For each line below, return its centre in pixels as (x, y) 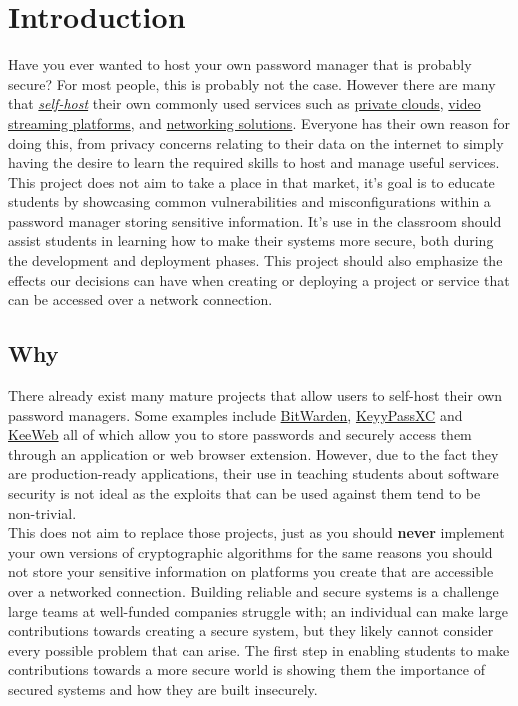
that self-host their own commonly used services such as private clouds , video (244, 103)
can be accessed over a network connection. (140, 299)
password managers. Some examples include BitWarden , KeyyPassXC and (235, 414)
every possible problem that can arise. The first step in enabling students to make (259, 649)
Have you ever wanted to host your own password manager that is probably (240, 64)
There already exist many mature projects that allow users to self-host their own (255, 395)
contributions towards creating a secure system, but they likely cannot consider (251, 630)
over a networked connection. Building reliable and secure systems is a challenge (253, 590)
